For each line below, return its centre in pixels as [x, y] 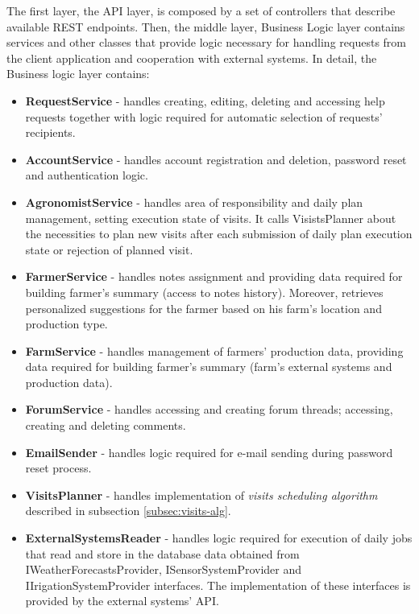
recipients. [50, 132]
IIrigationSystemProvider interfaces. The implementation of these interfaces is [218, 585]
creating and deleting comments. [106, 425]
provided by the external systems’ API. [122, 601]
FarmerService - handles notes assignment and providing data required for [214, 276]
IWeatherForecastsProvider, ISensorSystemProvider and [164, 569]
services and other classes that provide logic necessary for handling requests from [206, 42]
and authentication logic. [87, 175]
